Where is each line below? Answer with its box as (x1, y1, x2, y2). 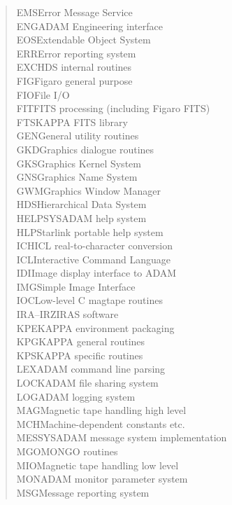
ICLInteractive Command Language (16, 251, 171, 266)
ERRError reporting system (16, 46, 136, 60)
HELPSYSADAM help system (16, 210, 147, 225)
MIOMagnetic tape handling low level (16, 457, 179, 472)
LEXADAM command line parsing (16, 361, 166, 376)
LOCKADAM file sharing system (16, 375, 159, 390)
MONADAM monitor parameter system (16, 471, 188, 486)
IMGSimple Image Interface (16, 279, 136, 293)
